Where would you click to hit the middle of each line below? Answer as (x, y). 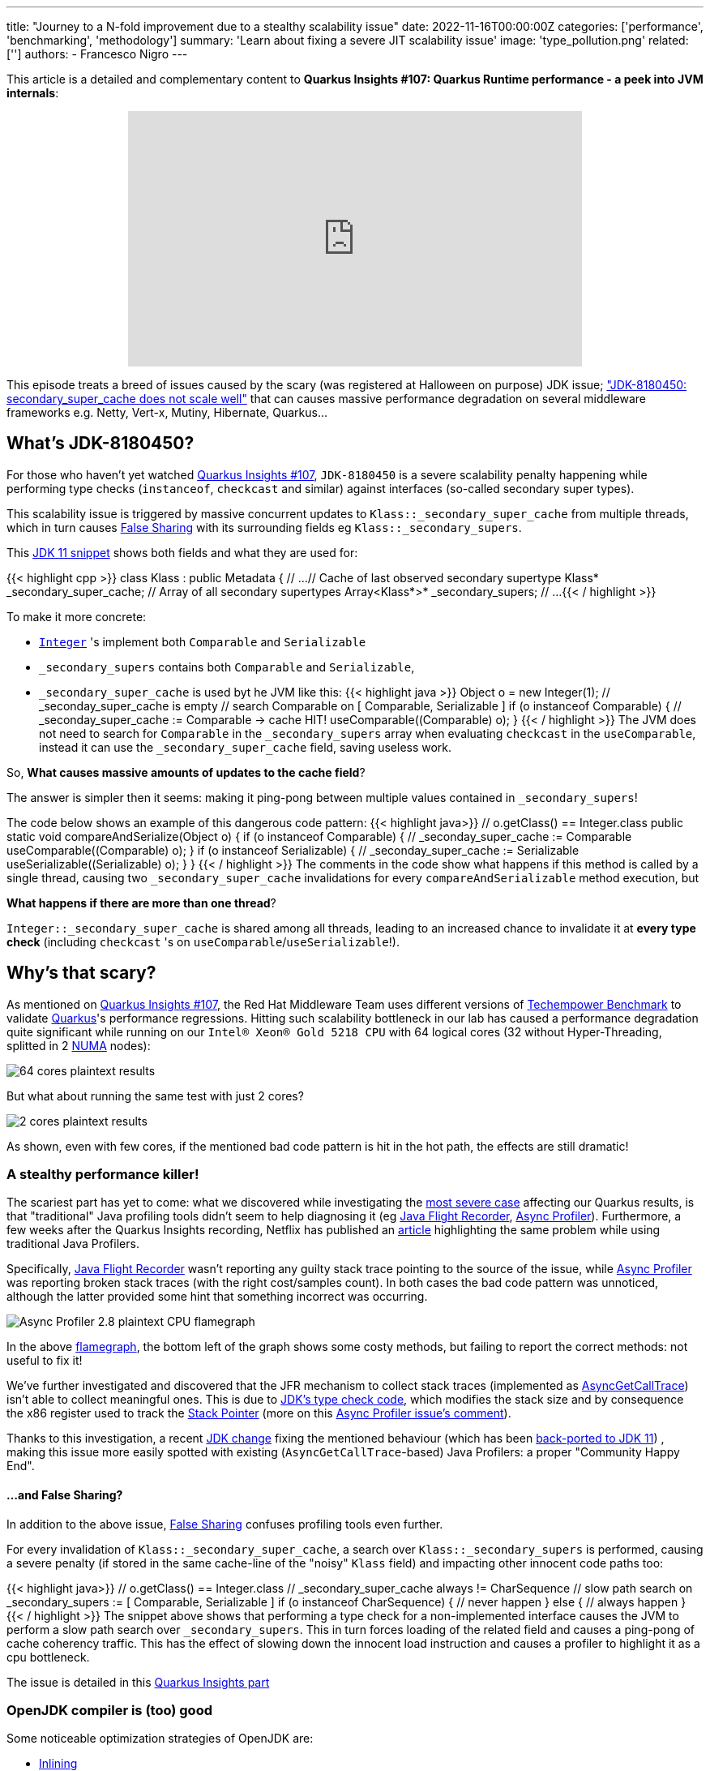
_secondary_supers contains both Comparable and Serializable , (227, 667)
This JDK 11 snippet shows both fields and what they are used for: (182, 552)
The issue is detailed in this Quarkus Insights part (138, 1682)
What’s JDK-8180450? (101, 444)
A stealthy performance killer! (103, 1175)
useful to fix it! (45, 1361)
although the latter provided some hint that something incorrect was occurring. (217, 1297)
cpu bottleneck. (48, 1657)
